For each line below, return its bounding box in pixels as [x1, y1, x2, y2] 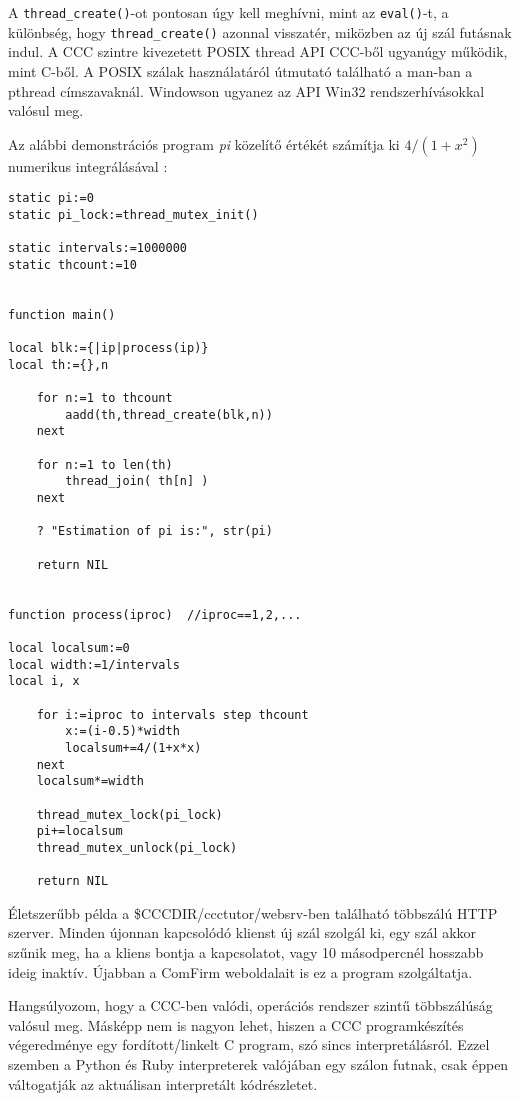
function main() [8, 307, 116, 322]
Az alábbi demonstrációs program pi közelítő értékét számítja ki [8, 133, 400, 154]
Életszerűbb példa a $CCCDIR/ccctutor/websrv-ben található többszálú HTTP [8, 902, 498, 923]
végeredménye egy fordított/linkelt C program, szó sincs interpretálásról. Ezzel [8, 1034, 490, 1055]
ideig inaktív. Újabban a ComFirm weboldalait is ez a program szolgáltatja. [8, 961, 473, 982]
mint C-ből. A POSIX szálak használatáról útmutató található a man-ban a [8, 60, 473, 81]
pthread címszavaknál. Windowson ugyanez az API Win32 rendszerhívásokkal [8, 80, 485, 101]
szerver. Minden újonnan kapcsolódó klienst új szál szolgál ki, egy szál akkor [8, 922, 477, 943]
